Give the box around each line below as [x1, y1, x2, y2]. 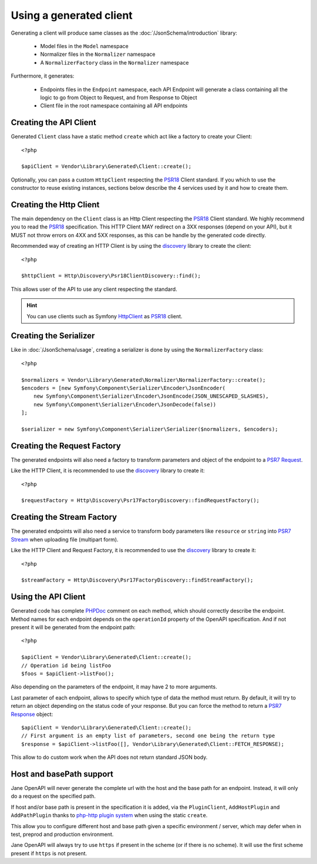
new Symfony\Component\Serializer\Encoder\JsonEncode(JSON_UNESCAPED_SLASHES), [33, 393, 269, 399]
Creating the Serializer [11, 331, 95, 341]
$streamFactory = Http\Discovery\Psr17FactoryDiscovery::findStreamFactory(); [21, 577, 254, 584]
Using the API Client [11, 592, 86, 602]
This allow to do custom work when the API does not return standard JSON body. [11, 754, 208, 761]
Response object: [11, 711, 53, 718]
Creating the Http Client [11, 200, 100, 210]
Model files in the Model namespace [40, 42, 129, 49]
